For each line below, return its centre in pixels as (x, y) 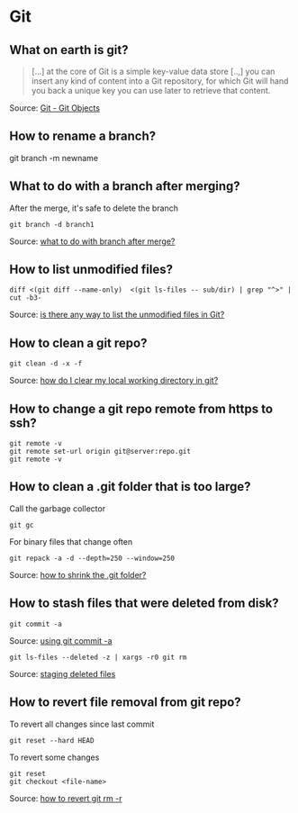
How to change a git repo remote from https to (141, 408)
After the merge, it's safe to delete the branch (94, 208)
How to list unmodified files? (91, 270)
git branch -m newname (54, 158)
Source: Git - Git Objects (55, 108)
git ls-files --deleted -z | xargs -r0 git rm (98, 657)
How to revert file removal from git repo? (125, 703)
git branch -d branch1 (52, 224)
